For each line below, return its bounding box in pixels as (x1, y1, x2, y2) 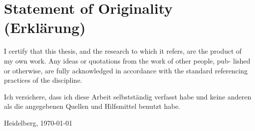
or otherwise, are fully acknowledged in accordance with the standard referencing (4, 65, 248, 75)
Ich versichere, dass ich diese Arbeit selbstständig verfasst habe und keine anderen (4, 91, 252, 101)
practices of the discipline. (4, 75, 83, 85)
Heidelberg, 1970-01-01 (4, 117, 73, 128)
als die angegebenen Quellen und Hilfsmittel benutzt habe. (4, 101, 180, 111)
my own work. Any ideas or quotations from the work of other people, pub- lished (4, 55, 251, 65)
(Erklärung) (4, 17, 86, 37)
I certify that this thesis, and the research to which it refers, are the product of (4, 46, 242, 56)
